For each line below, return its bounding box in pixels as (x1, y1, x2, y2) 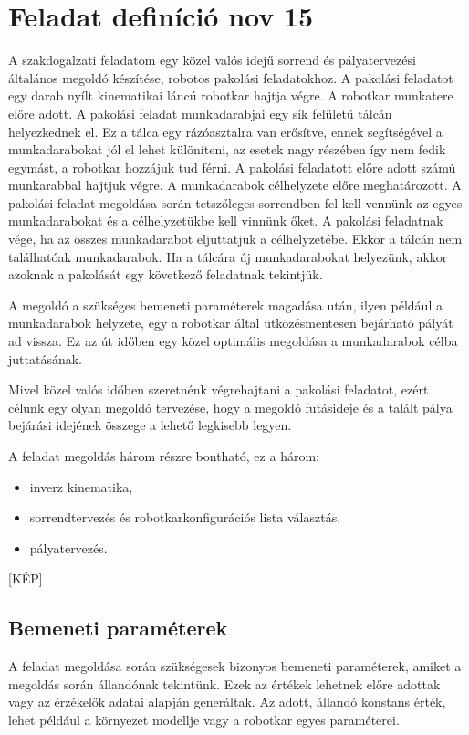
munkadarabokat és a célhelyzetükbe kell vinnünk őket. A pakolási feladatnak (8, 211, 443, 230)
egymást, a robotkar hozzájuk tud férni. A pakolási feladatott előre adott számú (8, 157, 456, 176)
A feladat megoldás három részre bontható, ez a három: (8, 446, 319, 465)
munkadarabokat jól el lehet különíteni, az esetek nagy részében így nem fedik (8, 140, 446, 159)
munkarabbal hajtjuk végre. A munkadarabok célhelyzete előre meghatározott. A (8, 175, 462, 194)
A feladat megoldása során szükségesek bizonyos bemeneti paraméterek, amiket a (8, 656, 462, 676)
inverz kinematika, (29, 477, 133, 496)
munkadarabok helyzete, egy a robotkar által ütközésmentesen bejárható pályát (8, 313, 453, 332)
